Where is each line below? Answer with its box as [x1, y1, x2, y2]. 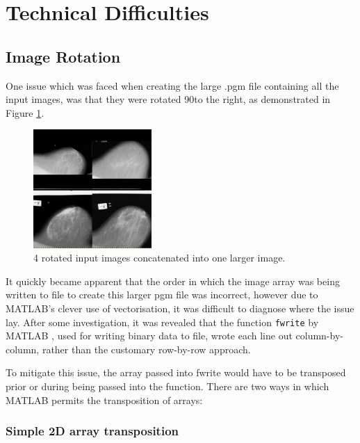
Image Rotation [6, 45, 121, 67]
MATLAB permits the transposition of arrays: [6, 392, 203, 407]
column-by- [295, 328, 343, 343]
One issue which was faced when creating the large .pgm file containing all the [6, 78, 339, 92]
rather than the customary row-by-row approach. [42, 341, 251, 356]
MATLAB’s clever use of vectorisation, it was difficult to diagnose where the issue [6, 300, 354, 315]
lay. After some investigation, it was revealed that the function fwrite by [6, 314, 319, 329]
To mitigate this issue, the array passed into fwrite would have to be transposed [6, 365, 346, 380]
